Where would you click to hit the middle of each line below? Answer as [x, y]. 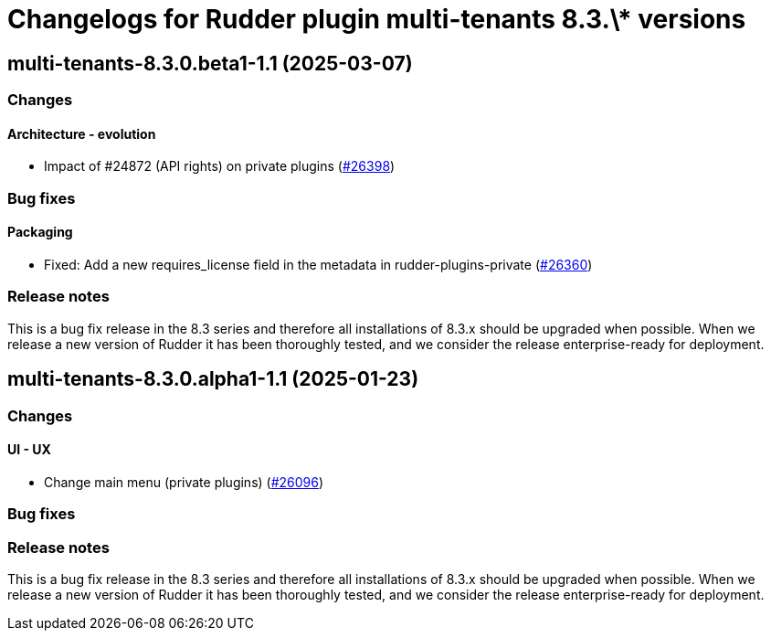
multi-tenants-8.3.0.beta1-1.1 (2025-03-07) [210, 63]
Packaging [40, 232]
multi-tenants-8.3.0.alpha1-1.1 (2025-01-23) [213, 379]
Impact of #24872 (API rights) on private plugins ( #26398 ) [220, 166]
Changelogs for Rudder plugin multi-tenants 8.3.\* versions [377, 19]
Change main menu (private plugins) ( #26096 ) [184, 482]
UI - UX [29, 450]
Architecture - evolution [82, 133]
